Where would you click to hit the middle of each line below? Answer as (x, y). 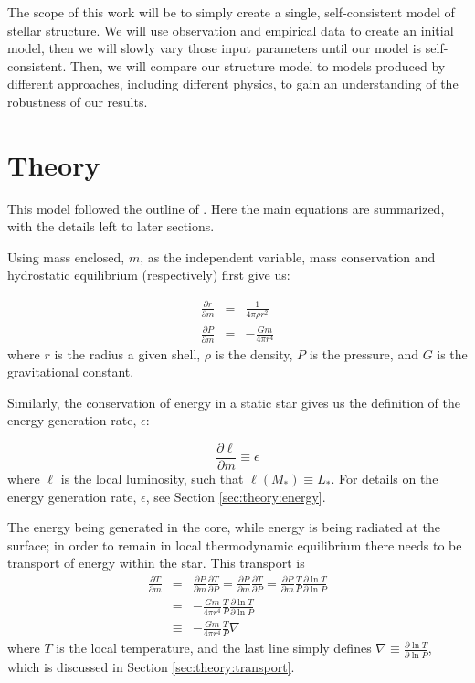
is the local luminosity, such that (152, 479)
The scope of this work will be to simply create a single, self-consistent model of (231, 12)
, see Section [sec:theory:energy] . (236, 496)
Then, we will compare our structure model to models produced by (258, 65)
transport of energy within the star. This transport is (156, 563)
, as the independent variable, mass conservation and (288, 256)
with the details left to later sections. (111, 226)
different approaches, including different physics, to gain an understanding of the (233, 84)
